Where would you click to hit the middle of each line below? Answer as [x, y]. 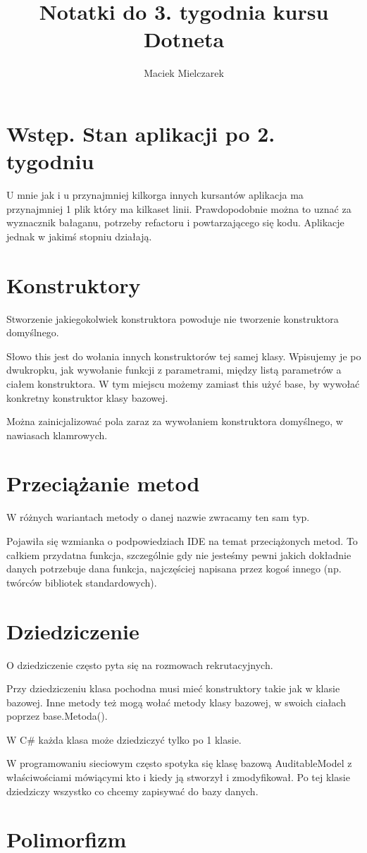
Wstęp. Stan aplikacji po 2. [141, 133]
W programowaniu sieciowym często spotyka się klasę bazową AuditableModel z [179, 763]
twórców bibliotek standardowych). [82, 582]
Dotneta [184, 39]
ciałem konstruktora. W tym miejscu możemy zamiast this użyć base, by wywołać [183, 383]
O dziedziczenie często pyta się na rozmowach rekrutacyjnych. [140, 664]
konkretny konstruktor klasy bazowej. [87, 397]
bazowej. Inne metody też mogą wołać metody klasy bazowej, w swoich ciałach [176, 702]
